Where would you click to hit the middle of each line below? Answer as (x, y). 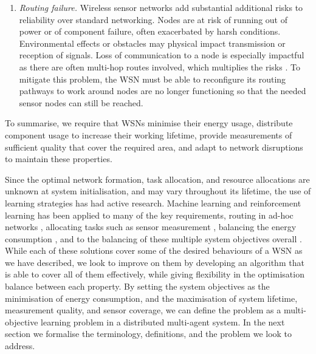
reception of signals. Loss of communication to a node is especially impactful (162, 55)
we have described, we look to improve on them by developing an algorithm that (155, 262)
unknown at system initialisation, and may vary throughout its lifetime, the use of (158, 191)
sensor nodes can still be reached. (81, 102)
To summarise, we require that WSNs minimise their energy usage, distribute (149, 123)
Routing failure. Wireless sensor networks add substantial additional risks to (161, 7)
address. (20, 346)
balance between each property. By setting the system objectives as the (137, 286)
